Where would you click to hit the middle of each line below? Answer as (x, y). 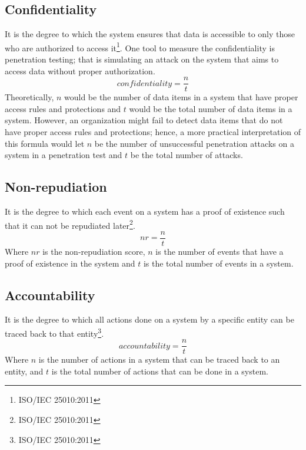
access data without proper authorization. (80, 70)
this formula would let (45, 143)
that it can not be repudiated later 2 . (70, 224)
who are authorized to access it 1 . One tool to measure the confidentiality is (140, 47)
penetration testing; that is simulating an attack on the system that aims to (142, 59)
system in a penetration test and (64, 155)
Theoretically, (29, 97)
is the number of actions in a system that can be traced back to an (159, 359)
